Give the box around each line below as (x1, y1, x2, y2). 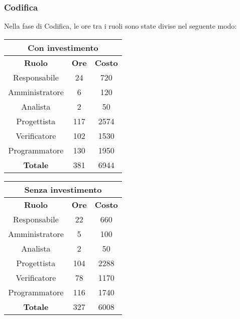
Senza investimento (24, 183, 102, 195)
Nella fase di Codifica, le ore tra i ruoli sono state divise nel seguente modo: (4, 21, 237, 31)
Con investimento (28, 41, 98, 53)
